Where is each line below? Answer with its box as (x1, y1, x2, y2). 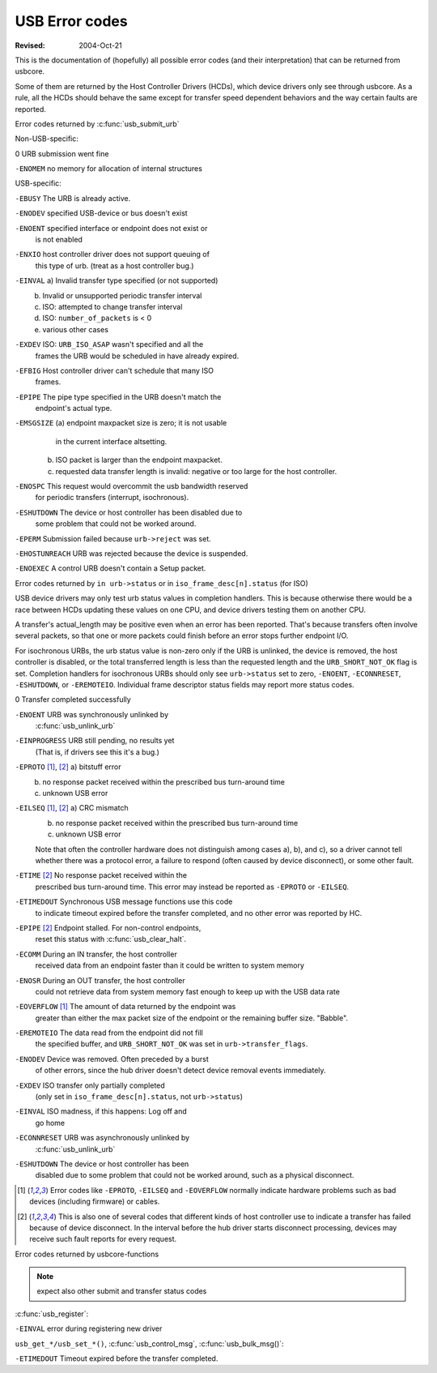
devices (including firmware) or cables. (29, 1196, 160, 1207)
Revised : (15, 41, 45, 50)
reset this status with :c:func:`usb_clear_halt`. (35, 935, 187, 944)
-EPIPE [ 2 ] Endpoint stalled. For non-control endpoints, (15, 922, 202, 932)
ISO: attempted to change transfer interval (42, 302, 183, 311)
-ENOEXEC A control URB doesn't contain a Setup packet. (15, 563, 206, 573)
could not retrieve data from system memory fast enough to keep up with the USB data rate (35, 986, 340, 996)
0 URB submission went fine (15, 148, 109, 158)
